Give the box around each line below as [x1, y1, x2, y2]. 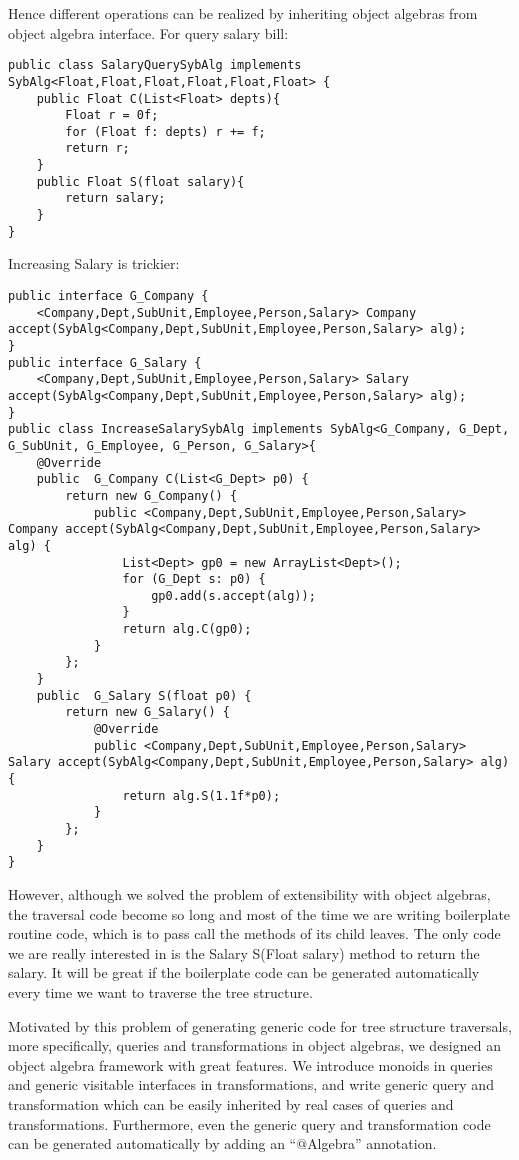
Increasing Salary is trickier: [8, 253, 180, 274]
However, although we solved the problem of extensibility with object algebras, [8, 883, 491, 904]
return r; [65, 141, 130, 156]
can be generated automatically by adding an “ [8, 1133, 297, 1154]
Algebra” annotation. [307, 1133, 437, 1154]
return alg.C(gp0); [122, 622, 252, 637]
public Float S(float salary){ [36, 174, 245, 189]
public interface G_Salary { [8, 355, 202, 370]
